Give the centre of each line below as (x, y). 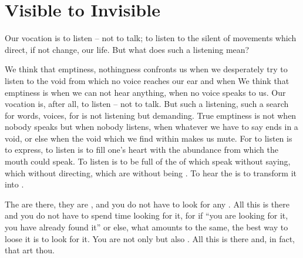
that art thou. (30, 250)
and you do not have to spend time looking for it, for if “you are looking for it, (147, 215)
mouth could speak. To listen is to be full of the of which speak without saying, (148, 161)
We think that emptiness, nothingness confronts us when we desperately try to (146, 69)
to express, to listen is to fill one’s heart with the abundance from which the (142, 150)
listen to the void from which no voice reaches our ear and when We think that (147, 80)
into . (14, 184)
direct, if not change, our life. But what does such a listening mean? (127, 49)
